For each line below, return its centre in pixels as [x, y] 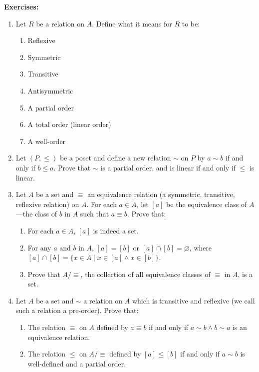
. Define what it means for [132, 23]
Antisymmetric [50, 90]
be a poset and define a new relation [115, 158]
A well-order [47, 141]
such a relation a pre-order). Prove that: [77, 310]
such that [95, 214]
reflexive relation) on [47, 204]
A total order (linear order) [69, 124]
